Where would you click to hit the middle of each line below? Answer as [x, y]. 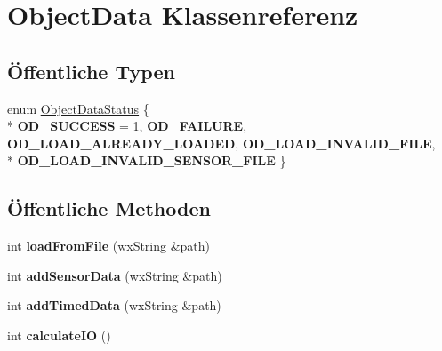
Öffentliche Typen [91, 71]
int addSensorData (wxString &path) [115, 275]
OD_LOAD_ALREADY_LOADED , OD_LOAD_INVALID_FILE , [221, 143]
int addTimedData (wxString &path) [114, 305]
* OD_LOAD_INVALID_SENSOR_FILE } [147, 160]
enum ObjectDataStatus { [78, 108]
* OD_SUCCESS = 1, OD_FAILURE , [127, 126]
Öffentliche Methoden [109, 208]
